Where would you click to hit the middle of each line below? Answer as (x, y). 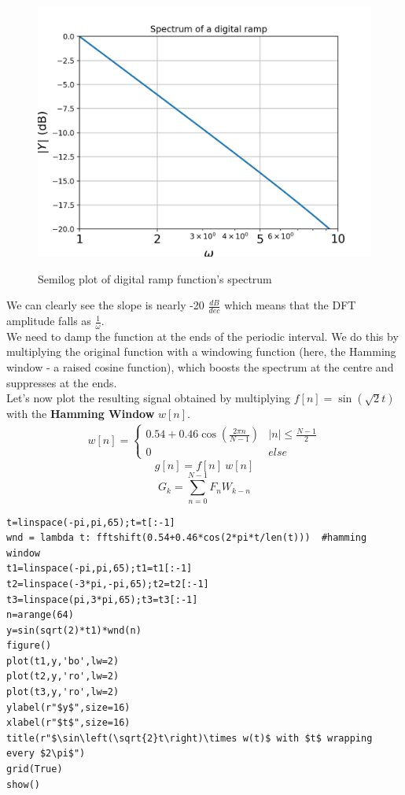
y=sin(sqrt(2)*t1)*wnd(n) (74, 630)
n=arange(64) (40, 615)
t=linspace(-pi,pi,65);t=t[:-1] (91, 522)
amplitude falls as (49, 321)
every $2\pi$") (46, 754)
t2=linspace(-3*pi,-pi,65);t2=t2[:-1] (108, 584)
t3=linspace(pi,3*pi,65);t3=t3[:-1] (102, 599)
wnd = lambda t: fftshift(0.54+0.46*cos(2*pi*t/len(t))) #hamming (187, 538)
